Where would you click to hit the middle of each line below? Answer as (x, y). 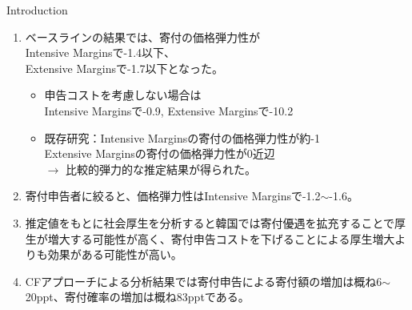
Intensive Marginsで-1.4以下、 (100, 52)
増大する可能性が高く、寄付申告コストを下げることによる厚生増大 (221, 238)
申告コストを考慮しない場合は (123, 95)
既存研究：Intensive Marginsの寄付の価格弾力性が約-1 (182, 137)
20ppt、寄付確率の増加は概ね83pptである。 (137, 297)
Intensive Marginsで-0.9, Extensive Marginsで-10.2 (169, 110)
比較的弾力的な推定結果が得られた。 (160, 169)
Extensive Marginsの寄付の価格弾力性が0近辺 (160, 153)
